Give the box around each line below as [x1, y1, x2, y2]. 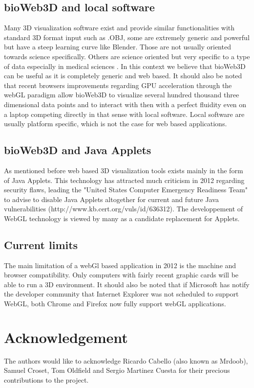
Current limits [4, 237, 78, 252]
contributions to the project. [4, 374, 89, 385]
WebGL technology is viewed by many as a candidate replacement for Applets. [4, 213, 240, 223]
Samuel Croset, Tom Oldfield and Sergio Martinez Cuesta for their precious [4, 365, 230, 375]
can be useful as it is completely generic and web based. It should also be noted [4, 70, 242, 81]
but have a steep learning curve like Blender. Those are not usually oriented [4, 42, 231, 52]
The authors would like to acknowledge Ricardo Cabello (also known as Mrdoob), [4, 355, 248, 365]
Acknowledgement [4, 327, 128, 347]
